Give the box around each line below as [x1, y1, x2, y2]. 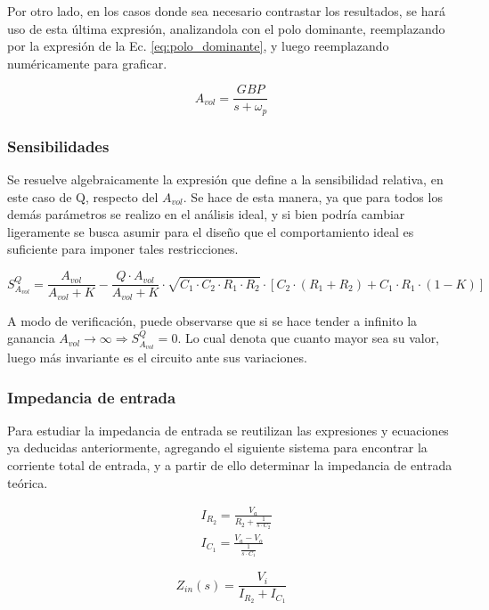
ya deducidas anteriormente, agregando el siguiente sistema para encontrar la [7, 438, 428, 457]
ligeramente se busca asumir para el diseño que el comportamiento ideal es [7, 222, 414, 240]
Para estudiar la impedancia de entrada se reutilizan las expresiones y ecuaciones [7, 420, 449, 439]
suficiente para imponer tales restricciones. [7, 240, 239, 258]
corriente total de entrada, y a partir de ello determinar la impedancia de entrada [7, 456, 452, 475]
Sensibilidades [7, 134, 110, 157]
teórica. [7, 473, 48, 492]
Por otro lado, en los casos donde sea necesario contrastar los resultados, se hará [7, 2, 445, 20]
